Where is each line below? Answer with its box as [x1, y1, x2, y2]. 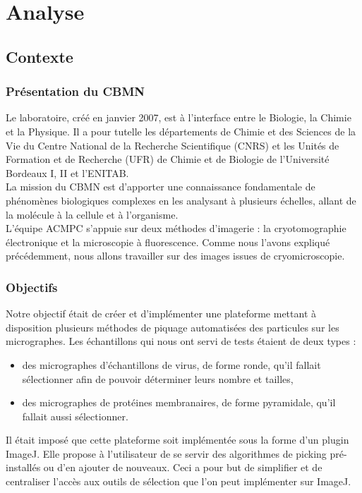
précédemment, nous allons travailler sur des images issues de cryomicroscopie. [6, 248, 345, 263]
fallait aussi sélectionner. [22, 408, 128, 423]
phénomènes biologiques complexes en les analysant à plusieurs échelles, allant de [6, 193, 356, 207]
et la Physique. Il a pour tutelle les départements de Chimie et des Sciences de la [6, 123, 356, 138]
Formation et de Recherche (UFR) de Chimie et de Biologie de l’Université [6, 152, 330, 166]
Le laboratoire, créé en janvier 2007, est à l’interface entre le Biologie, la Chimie [6, 110, 351, 125]
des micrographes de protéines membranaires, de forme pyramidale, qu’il [22, 395, 336, 410]
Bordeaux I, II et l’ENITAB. [6, 165, 129, 180]
